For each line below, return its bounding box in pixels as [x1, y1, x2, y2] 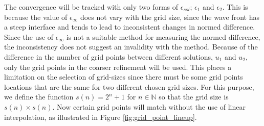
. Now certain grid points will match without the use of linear [52, 101, 246, 112]
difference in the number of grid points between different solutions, [4, 51, 213, 62]
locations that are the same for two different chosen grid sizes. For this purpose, [4, 81, 254, 92]
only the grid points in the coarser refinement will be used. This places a [4, 61, 232, 72]
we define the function [4, 91, 74, 102]
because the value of [4, 11, 68, 22]
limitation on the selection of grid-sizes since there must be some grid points [4, 71, 243, 82]
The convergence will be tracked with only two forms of [4, 2, 179, 12]
